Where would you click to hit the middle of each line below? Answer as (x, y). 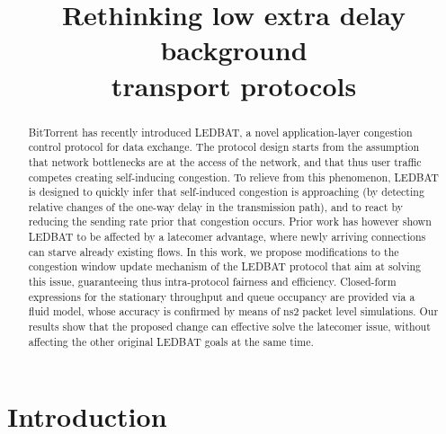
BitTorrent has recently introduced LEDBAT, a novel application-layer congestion (220, 132)
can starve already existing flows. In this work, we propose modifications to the (214, 251)
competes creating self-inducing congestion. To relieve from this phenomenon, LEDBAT (233, 177)
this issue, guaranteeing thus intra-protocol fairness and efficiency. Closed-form (212, 282)
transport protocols (234, 85)
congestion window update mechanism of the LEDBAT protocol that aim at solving (225, 266)
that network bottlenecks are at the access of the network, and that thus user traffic (225, 161)
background (234, 50)
